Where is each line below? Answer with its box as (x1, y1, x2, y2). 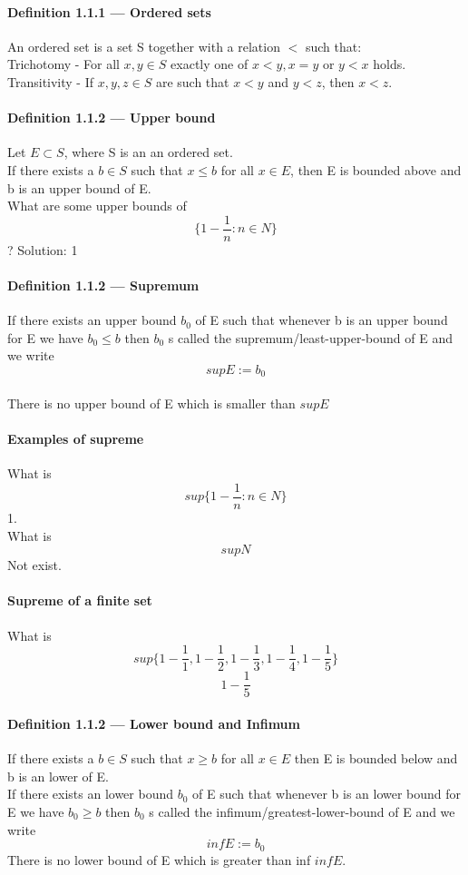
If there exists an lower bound (7, 784, 174, 803)
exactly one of (171, 54, 249, 74)
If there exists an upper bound (7, 310, 177, 329)
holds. (373, 54, 406, 74)
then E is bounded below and (294, 749, 458, 768)
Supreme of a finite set (7, 591, 152, 610)
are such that (155, 72, 229, 91)
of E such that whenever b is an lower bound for (192, 784, 462, 803)
